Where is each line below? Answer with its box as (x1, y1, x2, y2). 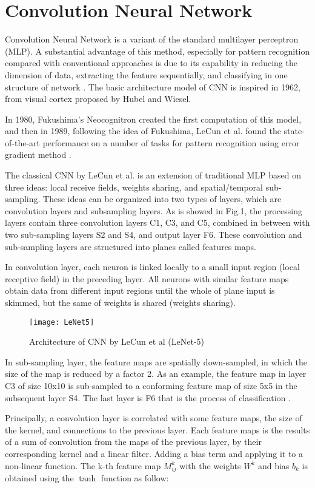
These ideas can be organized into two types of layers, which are (43, 192, 282, 205)
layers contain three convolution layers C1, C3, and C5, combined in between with (5, 216, 310, 229)
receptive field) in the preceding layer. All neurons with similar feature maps (5, 272, 289, 285)
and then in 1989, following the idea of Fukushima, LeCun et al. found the (5, 124, 281, 137)
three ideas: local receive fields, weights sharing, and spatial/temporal (5, 180, 263, 193)
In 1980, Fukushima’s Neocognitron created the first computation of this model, (5, 112, 302, 125)
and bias (257, 459, 290, 472)
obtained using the (5, 472, 74, 484)
